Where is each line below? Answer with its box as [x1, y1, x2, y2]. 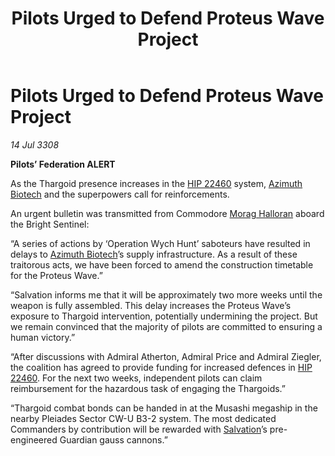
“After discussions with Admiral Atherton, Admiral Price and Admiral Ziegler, [10, 350, 322, 362]
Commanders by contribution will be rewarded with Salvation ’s [10, 423, 268, 435]
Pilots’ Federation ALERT [10, 158, 116, 170]
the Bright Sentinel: [10, 218, 90, 230]
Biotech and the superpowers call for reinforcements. [10, 188, 230, 200]
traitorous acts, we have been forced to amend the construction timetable [10, 258, 314, 271]
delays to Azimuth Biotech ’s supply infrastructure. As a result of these [10, 248, 298, 260]
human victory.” [10, 331, 76, 343]
